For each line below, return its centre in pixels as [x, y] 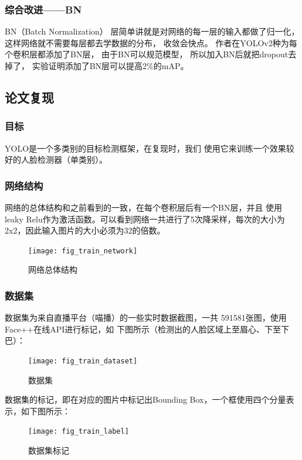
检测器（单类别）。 [72, 159]
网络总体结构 [53, 270]
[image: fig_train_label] [79, 432]
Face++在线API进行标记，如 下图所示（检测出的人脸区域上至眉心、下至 [143, 329]
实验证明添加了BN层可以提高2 [89, 66]
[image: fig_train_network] [83, 251]
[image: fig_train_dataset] [83, 361]
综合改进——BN [43, 9]
